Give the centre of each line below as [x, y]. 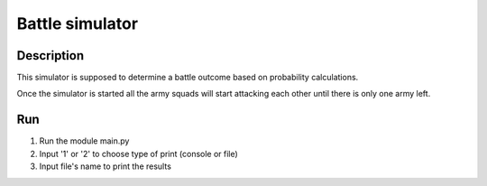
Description [51, 56]
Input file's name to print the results [105, 166]
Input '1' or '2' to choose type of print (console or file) [138, 153]
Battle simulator [78, 23]
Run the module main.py [84, 141]
